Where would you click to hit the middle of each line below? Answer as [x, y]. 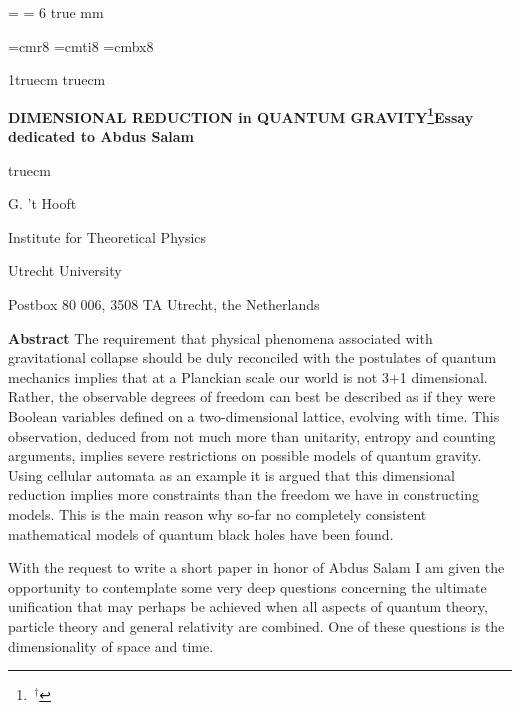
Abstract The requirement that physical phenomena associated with [220, 337]
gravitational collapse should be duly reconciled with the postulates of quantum [252, 357]
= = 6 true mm [56, 12]
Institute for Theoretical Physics [107, 236]
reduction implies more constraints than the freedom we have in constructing [244, 494]
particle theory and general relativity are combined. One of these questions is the [256, 625]
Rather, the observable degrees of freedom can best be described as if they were [252, 396]
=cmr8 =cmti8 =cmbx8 [81, 45]
